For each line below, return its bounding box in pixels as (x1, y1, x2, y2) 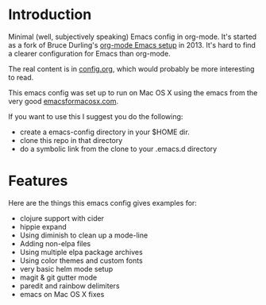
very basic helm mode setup (19, 264, 114, 273)
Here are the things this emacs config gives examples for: (8, 198, 197, 207)
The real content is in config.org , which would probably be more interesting (8, 64, 255, 73)
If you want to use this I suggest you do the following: (8, 111, 183, 121)
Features (8, 172, 68, 190)
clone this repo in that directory (19, 135, 123, 145)
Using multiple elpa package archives (19, 247, 143, 257)
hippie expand (19, 222, 67, 231)
